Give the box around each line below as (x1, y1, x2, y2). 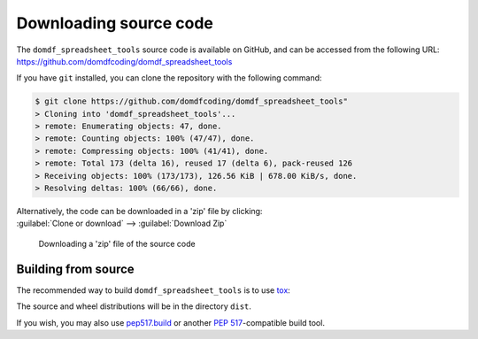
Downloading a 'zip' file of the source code (38, 238, 196, 249)
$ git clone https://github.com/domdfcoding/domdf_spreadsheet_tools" (35, 96, 349, 106)
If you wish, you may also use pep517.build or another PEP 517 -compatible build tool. (16, 317, 325, 327)
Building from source (16, 261, 135, 276)
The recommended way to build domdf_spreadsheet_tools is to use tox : (16, 284, 291, 296)
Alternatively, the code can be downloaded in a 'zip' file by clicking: (16, 206, 263, 217)
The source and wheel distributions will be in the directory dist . (16, 301, 252, 312)
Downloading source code (16, 13, 214, 33)
